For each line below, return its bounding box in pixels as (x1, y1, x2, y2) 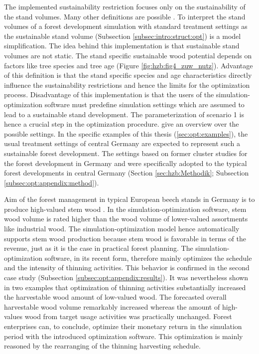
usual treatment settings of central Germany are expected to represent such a (4, 138, 240, 149)
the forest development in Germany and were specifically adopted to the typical (4, 158, 247, 168)
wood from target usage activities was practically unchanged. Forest (24, 311, 232, 322)
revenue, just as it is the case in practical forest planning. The (4, 243, 193, 253)
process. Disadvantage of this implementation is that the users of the (4, 89, 214, 100)
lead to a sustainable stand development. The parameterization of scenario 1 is (4, 109, 244, 119)
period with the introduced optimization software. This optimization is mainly (4, 331, 243, 341)
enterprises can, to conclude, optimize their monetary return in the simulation (4, 321, 242, 331)
